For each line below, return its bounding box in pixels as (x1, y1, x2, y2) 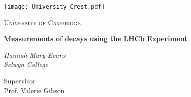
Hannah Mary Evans (4, 49, 66, 60)
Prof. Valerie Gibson (4, 85, 65, 95)
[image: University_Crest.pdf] (4, 3, 105, 10)
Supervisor (4, 76, 35, 86)
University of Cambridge (4, 17, 81, 27)
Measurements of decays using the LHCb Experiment (4, 33, 188, 44)
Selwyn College (4, 59, 48, 69)
